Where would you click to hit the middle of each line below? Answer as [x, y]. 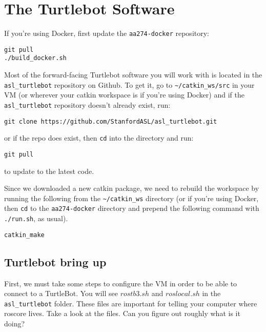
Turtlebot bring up [55, 261]
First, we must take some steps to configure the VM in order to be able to [121, 283]
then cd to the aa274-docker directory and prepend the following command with [132, 208]
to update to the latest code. [49, 171]
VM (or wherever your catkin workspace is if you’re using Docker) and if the [124, 95]
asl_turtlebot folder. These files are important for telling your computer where [131, 303]
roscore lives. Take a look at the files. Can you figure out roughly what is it [122, 313]
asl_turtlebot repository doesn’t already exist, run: [87, 104]
